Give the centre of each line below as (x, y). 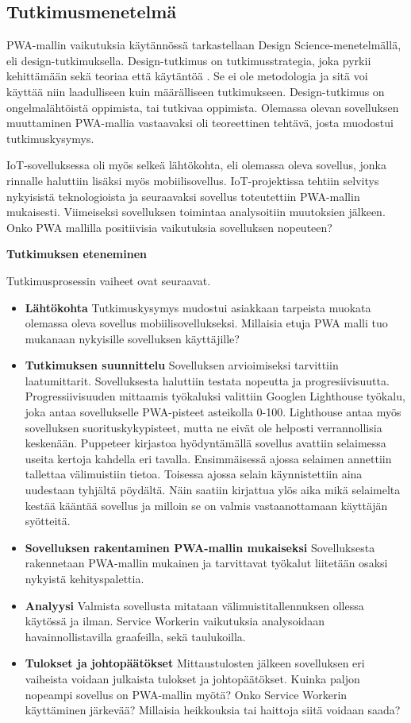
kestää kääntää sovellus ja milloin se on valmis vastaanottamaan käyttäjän (206, 505)
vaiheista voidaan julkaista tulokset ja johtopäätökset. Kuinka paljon (192, 678)
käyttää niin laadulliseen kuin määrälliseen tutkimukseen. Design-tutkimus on (196, 91)
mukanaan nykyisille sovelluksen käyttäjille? (132, 338)
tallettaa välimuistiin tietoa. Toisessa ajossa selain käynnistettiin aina (194, 474)
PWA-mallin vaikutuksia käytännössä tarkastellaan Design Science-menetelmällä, (204, 45)
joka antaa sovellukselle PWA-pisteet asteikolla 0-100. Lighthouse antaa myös (213, 412)
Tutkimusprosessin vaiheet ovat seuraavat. (109, 280)
